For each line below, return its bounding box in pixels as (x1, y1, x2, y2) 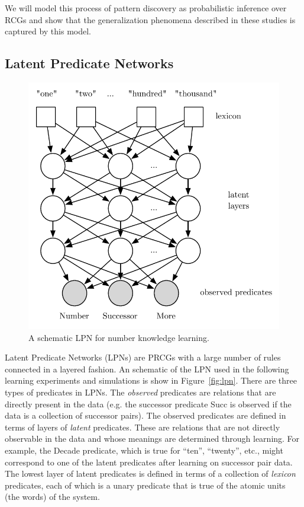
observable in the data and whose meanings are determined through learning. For (5, 432, 300, 445)
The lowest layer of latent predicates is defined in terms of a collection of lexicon (5, 467, 296, 480)
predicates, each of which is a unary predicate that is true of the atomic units (5, 479, 286, 491)
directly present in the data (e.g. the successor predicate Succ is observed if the (5, 397, 292, 410)
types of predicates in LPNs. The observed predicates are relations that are (5, 385, 276, 398)
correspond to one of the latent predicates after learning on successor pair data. (5, 455, 293, 468)
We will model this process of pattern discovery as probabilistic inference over (5, 2, 287, 14)
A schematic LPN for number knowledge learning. (28, 331, 209, 343)
